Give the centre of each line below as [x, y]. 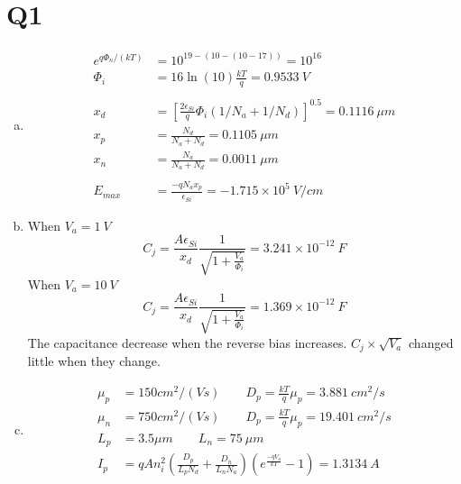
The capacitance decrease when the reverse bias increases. [187, 342]
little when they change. [94, 361]
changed [431, 342]
